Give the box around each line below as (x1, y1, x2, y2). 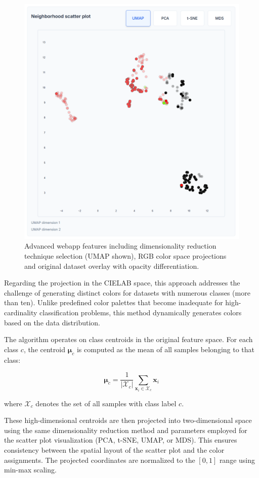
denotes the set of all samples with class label (35, 398, 177, 408)
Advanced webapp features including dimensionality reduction (24, 241, 217, 251)
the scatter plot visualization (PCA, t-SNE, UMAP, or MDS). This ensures (4, 435, 237, 445)
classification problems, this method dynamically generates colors (39, 307, 242, 317)
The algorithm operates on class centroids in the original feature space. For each (4, 334, 253, 345)
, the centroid (23, 344, 65, 354)
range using (219, 454, 255, 465)
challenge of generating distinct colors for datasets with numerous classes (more (4, 287, 250, 298)
